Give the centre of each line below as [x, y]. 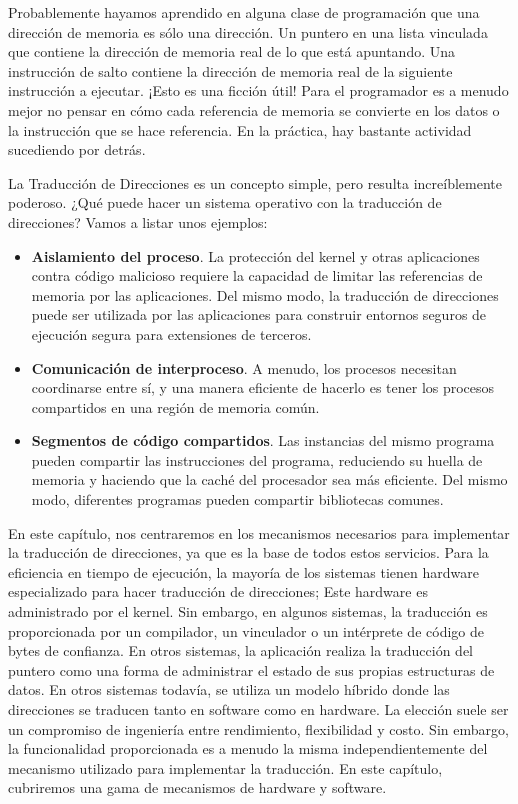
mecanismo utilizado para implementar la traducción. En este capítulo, [225, 767]
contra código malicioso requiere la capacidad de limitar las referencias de [257, 275]
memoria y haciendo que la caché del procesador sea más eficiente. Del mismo [269, 479]
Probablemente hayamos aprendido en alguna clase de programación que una [244, 12]
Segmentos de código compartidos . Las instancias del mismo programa [263, 440]
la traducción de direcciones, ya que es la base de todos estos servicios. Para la [248, 552]
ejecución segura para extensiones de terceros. [171, 333]
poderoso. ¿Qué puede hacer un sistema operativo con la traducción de [225, 202]
